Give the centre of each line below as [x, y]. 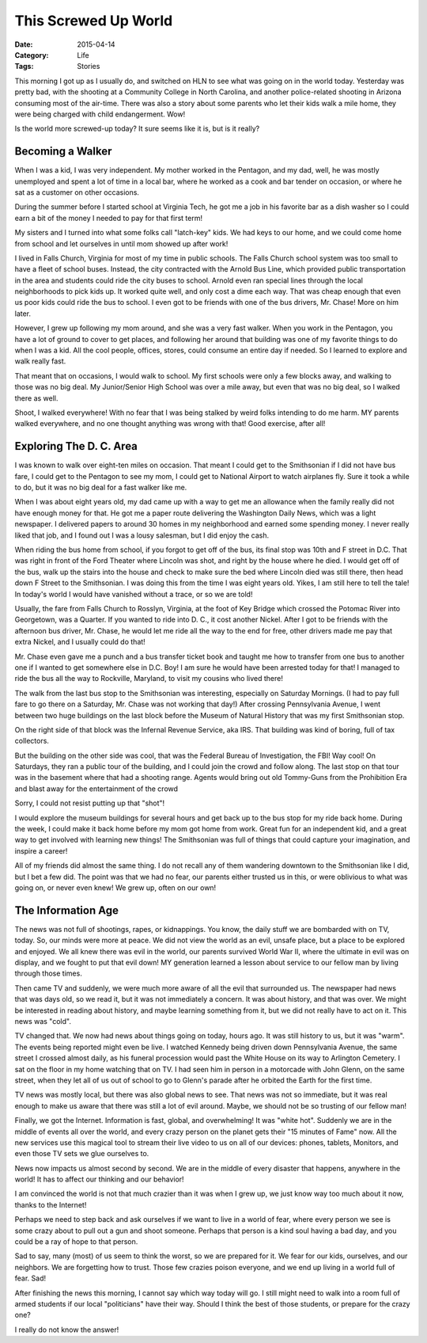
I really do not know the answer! [67, 1330]
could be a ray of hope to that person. [76, 1242]
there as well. [36, 398]
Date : [24, 44]
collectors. [32, 741]
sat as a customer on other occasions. [77, 192]
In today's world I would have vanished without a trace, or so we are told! [134, 594]
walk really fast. [40, 361]
